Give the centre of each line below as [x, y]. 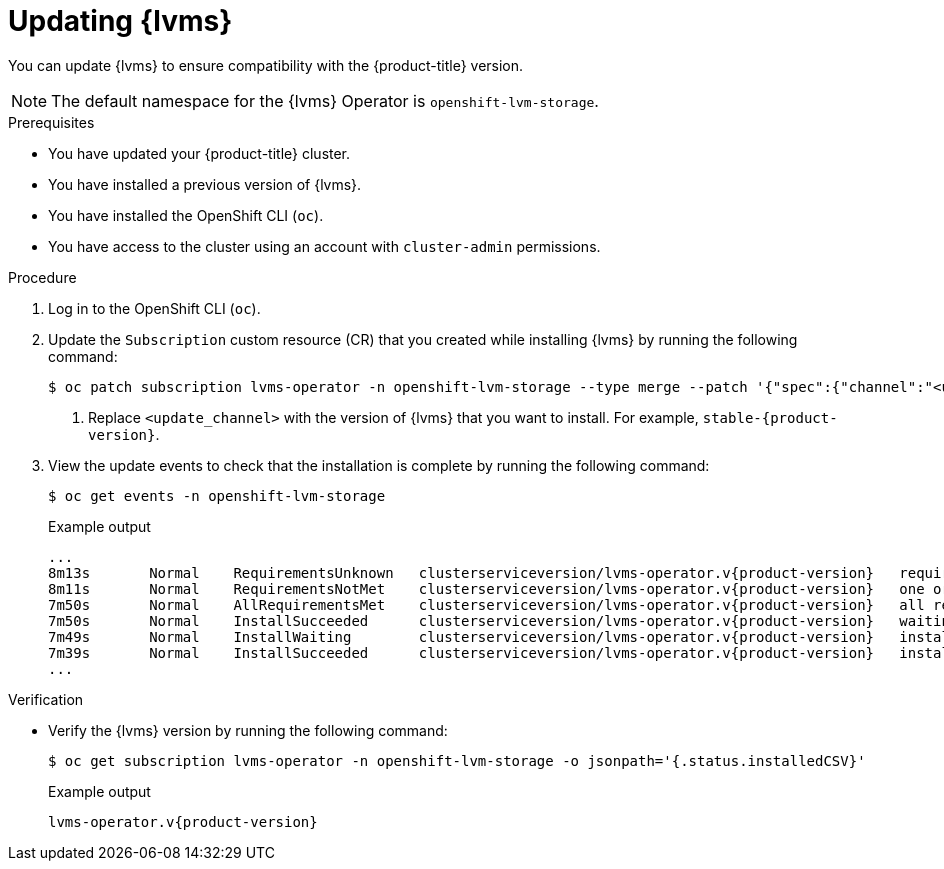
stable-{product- [770, 417]
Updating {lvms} [120, 21]
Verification [46, 699]
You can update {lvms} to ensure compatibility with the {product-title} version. [266, 65]
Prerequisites [51, 122]
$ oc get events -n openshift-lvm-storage [217, 495]
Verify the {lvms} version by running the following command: [248, 730]
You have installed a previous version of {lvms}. [205, 184]
